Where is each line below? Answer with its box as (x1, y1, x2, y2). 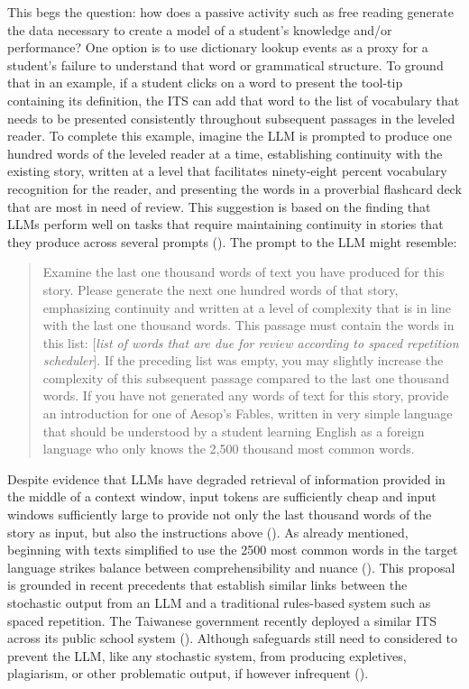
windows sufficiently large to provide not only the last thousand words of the (7, 505, 432, 524)
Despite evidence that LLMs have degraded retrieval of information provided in (7, 469, 446, 488)
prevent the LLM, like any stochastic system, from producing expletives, (7, 646, 407, 665)
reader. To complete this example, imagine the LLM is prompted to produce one (7, 126, 453, 145)
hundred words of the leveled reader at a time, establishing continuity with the (7, 143, 443, 162)
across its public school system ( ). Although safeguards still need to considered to (7, 629, 458, 648)
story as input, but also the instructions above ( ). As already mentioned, (7, 522, 409, 541)
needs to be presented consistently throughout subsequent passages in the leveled (7, 108, 455, 127)
